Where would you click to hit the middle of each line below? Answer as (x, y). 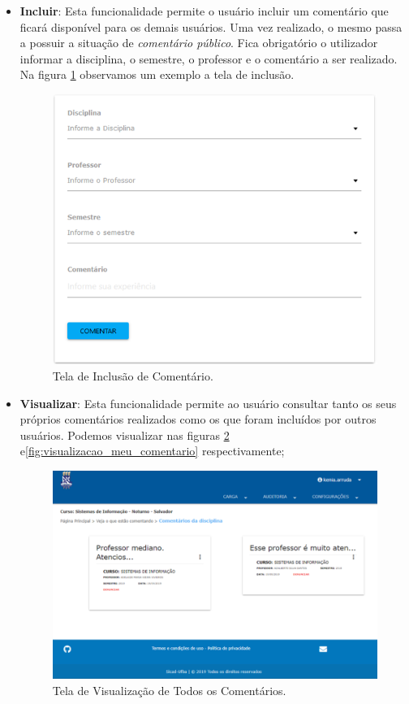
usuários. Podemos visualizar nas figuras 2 (125, 435)
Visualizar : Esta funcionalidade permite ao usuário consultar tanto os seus (208, 403)
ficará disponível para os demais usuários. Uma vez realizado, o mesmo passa (211, 26)
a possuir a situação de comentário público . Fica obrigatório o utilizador (199, 43)
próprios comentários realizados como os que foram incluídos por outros (198, 419)
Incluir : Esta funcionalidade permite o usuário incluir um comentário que (204, 11)
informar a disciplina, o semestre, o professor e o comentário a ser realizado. (209, 58)
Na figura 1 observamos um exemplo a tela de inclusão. (157, 74)
